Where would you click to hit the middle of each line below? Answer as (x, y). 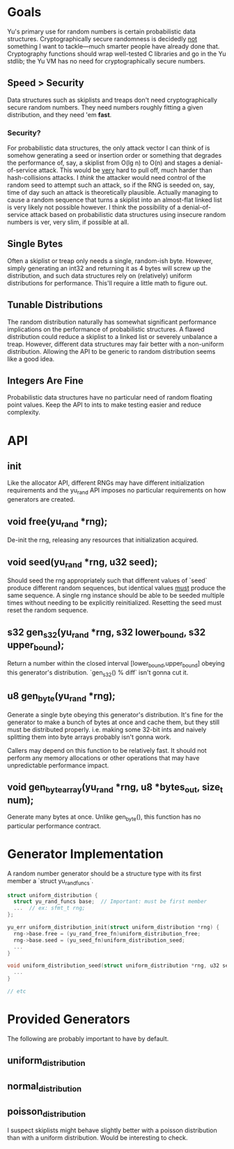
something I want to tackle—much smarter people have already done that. (114, 46)
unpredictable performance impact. (58, 765)
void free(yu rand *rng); (57, 522)
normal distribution (45, 1087)
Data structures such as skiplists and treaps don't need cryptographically (112, 100)
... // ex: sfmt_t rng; (49, 908)
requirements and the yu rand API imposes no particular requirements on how (117, 491)
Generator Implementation (85, 854)
